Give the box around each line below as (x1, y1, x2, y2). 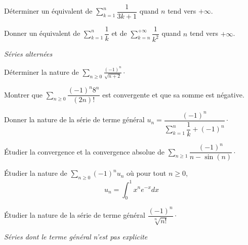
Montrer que (4, 89, 43, 100)
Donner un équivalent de (4, 28, 80, 38)
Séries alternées (4, 48, 53, 59)
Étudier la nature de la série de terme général (4, 210, 145, 220)
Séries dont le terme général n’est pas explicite (4, 231, 148, 242)
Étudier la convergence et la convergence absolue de (4, 146, 164, 157)
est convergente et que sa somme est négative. (102, 89, 244, 100)
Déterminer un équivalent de (4, 6, 93, 16)
